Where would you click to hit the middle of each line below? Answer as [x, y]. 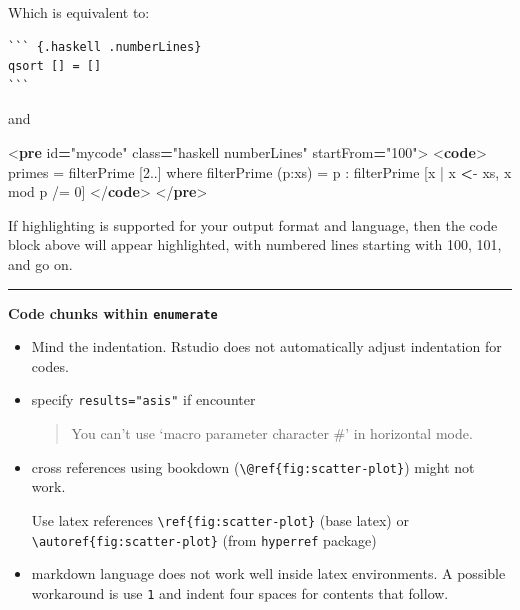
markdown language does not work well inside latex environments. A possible [268, 573]
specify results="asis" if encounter [143, 399]
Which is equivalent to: [79, 12]
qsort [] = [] [55, 66]
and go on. [40, 263]
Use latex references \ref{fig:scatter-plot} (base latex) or [220, 519]
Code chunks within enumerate [113, 312]
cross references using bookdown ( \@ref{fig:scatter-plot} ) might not [253, 466]
